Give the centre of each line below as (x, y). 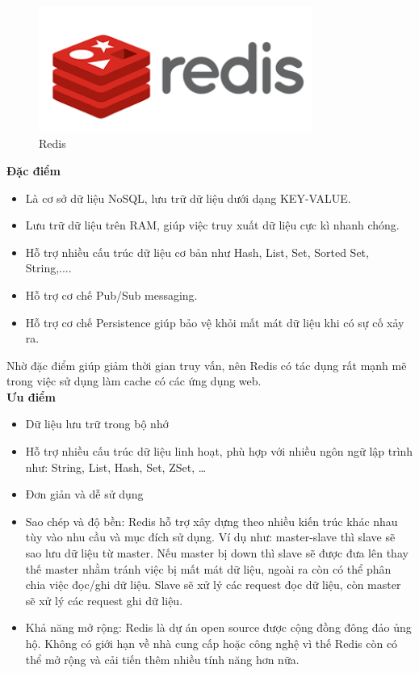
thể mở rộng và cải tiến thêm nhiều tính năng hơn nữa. (162, 659)
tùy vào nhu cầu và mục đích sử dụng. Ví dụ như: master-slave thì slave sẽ (210, 537)
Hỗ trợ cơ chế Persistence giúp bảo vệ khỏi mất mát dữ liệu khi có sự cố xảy (215, 322)
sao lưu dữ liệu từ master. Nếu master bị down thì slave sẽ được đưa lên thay (217, 553)
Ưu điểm (31, 396)
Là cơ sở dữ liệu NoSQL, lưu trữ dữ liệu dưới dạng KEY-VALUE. (188, 198)
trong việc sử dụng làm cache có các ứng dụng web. (134, 381)
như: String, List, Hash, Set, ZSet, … (116, 467)
